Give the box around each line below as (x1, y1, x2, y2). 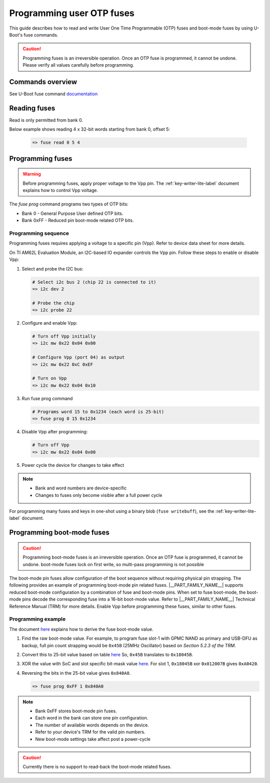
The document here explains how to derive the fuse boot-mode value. (9, 626, 153, 632)
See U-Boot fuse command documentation (9, 91, 98, 97)
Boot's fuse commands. (9, 32, 58, 38)
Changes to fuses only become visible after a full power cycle (35, 492, 162, 498)
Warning (22, 171, 41, 177)
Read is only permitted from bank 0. (9, 117, 83, 123)
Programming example (9, 616, 66, 623)
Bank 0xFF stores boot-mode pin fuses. (35, 708, 117, 714)
